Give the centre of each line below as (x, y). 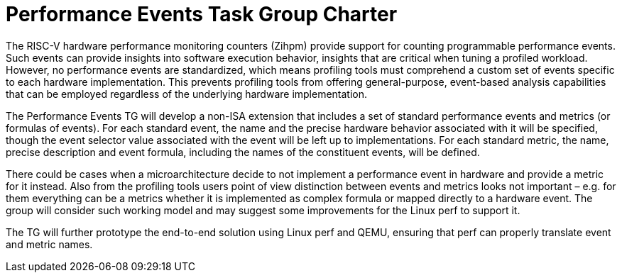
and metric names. (49, 244)
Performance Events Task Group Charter (202, 14)
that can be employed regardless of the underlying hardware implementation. (187, 94)
